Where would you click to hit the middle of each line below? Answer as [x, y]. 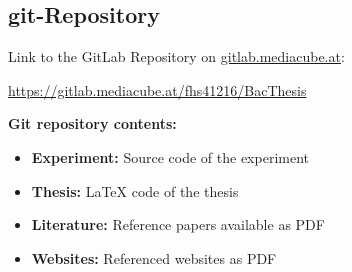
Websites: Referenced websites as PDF [154, 257]
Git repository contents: [92, 123]
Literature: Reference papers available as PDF [178, 224]
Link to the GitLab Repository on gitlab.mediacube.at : [176, 56]
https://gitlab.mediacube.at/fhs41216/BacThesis [157, 89]
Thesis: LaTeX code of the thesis [135, 190]
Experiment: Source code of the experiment [170, 156]
